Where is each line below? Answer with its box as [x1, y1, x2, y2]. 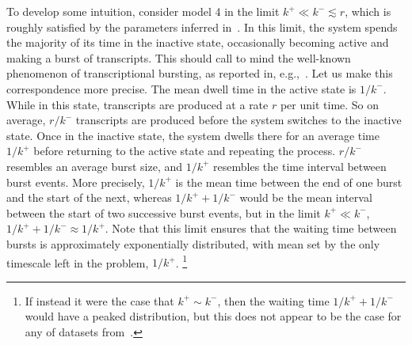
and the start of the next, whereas [6, 189, 172, 206]
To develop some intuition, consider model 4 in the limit [6, 3, 280, 19]
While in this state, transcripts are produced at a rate [6, 96, 269, 112]
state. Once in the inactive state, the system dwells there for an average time [6, 127, 380, 143]
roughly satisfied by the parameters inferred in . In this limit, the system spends [6, 18, 398, 35]
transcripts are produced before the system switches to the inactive [75, 112, 402, 128]
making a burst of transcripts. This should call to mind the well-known [6, 49, 351, 66]
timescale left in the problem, [6, 254, 149, 271]
